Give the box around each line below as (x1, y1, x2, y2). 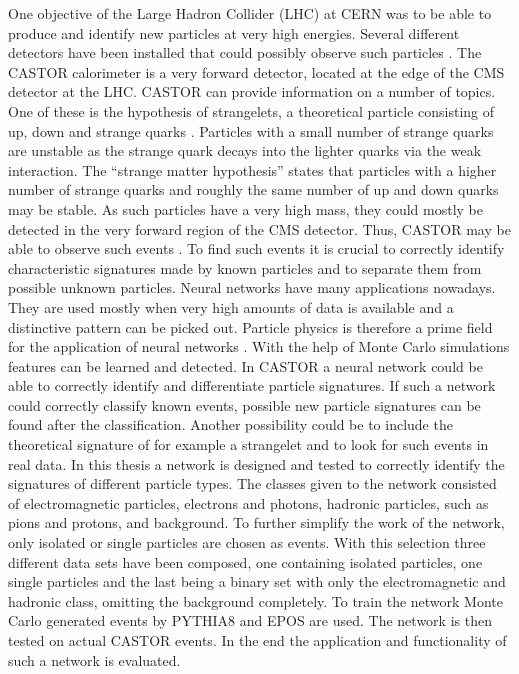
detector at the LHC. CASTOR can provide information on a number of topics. (8, 81, 496, 102)
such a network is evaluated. (8, 649, 181, 670)
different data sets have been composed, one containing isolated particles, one (8, 551, 483, 572)
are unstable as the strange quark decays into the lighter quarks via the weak (8, 140, 482, 161)
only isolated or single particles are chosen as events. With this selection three (8, 532, 486, 553)
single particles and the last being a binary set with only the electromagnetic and (8, 571, 506, 592)
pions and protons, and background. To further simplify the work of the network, (8, 512, 505, 533)
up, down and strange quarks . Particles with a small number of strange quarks (8, 120, 494, 141)
